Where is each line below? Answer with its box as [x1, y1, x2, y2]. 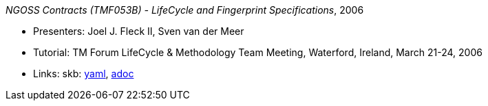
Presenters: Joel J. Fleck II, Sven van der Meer [33, 25, 244, 37]
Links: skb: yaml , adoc [33, 68, 134, 79]
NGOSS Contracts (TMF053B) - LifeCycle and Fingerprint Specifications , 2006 [6, 4, 364, 16]
